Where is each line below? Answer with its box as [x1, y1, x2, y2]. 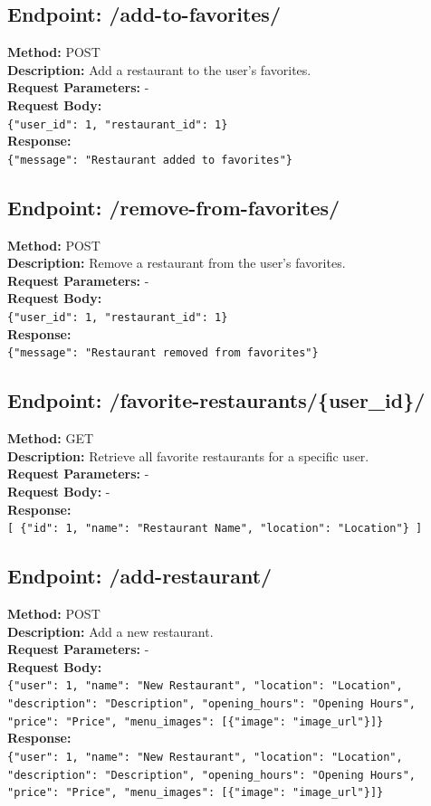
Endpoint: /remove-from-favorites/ [7, 193, 340, 221]
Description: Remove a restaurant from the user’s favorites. [7, 253, 346, 272]
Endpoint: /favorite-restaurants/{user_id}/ [7, 386, 426, 414]
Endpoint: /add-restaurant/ [7, 562, 273, 590]
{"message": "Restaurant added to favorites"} [7, 153, 292, 166]
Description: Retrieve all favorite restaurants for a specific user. [7, 446, 369, 465]
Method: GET [7, 429, 94, 448]
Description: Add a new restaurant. [7, 621, 214, 640]
